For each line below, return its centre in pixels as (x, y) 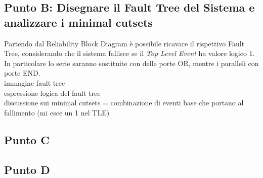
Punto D (27, 169)
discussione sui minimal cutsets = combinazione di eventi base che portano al (124, 103)
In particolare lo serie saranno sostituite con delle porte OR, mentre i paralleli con (131, 63)
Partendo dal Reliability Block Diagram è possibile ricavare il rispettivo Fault (124, 43)
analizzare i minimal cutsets (78, 22)
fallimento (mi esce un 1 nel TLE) (57, 112)
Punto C (27, 139)
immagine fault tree (35, 82)
